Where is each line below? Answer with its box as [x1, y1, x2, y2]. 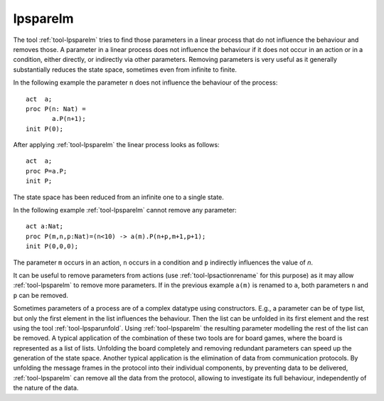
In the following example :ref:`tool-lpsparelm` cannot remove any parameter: [13, 206, 238, 215]
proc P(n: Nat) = [26, 105, 86, 113]
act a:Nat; [26, 223, 64, 230]
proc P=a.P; [26, 167, 68, 175]
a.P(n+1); [52, 114, 86, 123]
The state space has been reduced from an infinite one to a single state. [13, 193, 224, 201]
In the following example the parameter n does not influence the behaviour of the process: [13, 78, 278, 87]
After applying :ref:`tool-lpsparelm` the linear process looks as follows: [13, 141, 220, 149]
